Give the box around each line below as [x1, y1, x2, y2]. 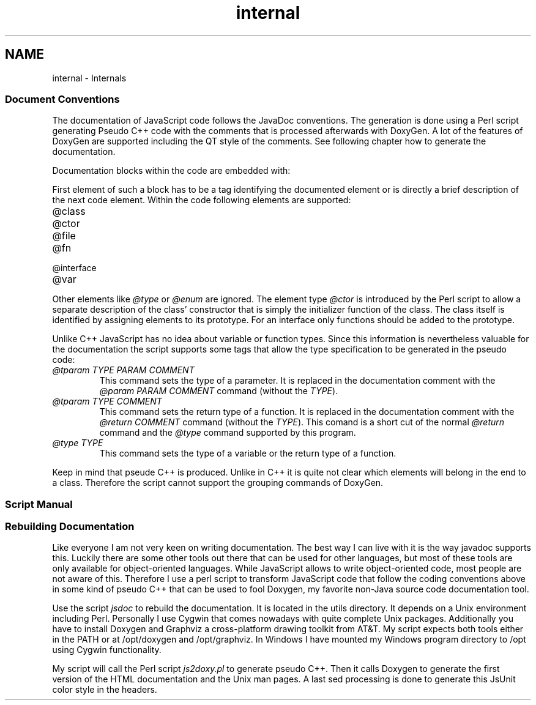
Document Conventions [5, 92, 120, 105]
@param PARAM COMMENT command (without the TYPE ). [99, 386, 338, 397]
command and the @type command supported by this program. [99, 427, 356, 438]
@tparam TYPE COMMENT [52, 396, 162, 407]
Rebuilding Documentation [5, 520, 135, 533]
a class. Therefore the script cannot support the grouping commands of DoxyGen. [52, 477, 384, 488]
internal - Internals [52, 72, 127, 83]
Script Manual [5, 498, 73, 510]
